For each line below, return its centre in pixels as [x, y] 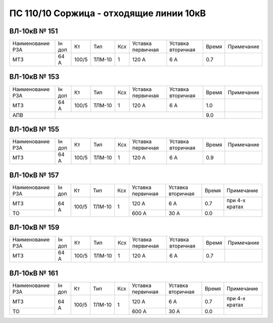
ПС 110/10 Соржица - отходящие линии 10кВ [108, 13]
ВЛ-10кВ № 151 [34, 31]
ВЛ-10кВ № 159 [34, 228]
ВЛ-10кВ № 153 [34, 77]
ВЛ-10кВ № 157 [34, 175]
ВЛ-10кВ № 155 [34, 129]
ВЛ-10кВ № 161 [34, 273]
